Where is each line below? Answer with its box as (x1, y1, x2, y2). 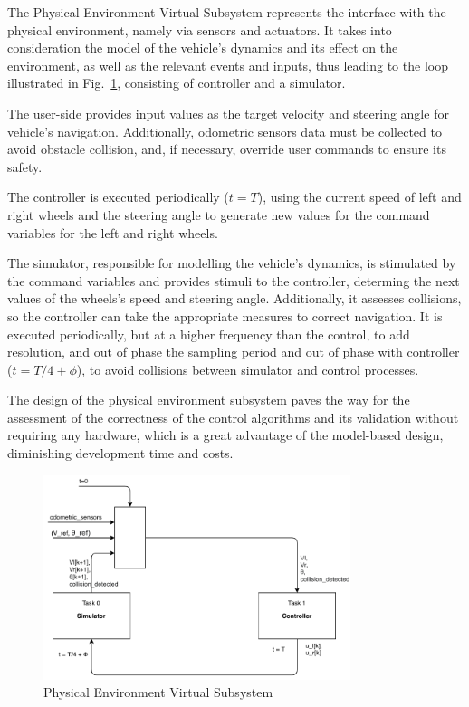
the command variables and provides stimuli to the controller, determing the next (7, 271, 460, 290)
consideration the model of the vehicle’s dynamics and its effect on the (7, 38, 398, 57)
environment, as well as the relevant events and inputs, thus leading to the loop (7, 55, 448, 74)
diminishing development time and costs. (7, 444, 234, 463)
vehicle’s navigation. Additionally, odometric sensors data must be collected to (7, 121, 442, 140)
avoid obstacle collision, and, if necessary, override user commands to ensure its (7, 139, 446, 158)
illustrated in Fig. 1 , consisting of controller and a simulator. (7, 73, 346, 92)
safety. (7, 157, 43, 176)
